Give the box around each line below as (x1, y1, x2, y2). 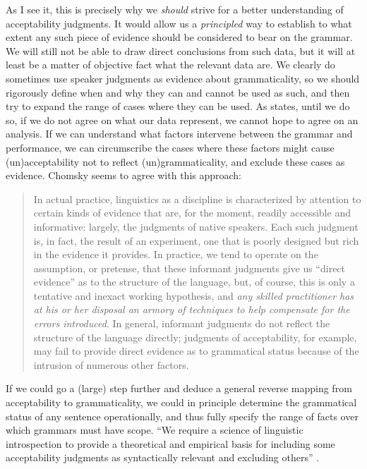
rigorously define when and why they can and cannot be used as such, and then (6, 85, 350, 99)
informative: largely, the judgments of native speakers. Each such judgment (33, 219, 359, 233)
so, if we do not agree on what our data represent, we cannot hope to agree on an (6, 112, 359, 127)
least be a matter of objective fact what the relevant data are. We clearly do (6, 57, 335, 72)
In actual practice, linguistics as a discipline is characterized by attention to (33, 191, 361, 206)
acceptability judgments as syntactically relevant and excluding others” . (6, 450, 320, 465)
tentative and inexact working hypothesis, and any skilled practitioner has (33, 288, 354, 303)
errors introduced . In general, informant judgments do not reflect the (33, 316, 330, 331)
